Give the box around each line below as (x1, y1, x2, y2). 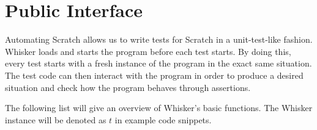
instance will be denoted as (5, 113, 106, 126)
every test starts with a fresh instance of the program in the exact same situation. (5, 57, 312, 70)
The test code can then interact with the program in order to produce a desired (5, 68, 304, 81)
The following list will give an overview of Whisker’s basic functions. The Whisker (5, 101, 313, 114)
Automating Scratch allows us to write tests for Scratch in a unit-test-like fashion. (5, 33, 313, 46)
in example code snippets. (114, 113, 212, 126)
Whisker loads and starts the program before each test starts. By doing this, (5, 45, 291, 57)
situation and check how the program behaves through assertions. (5, 81, 251, 93)
